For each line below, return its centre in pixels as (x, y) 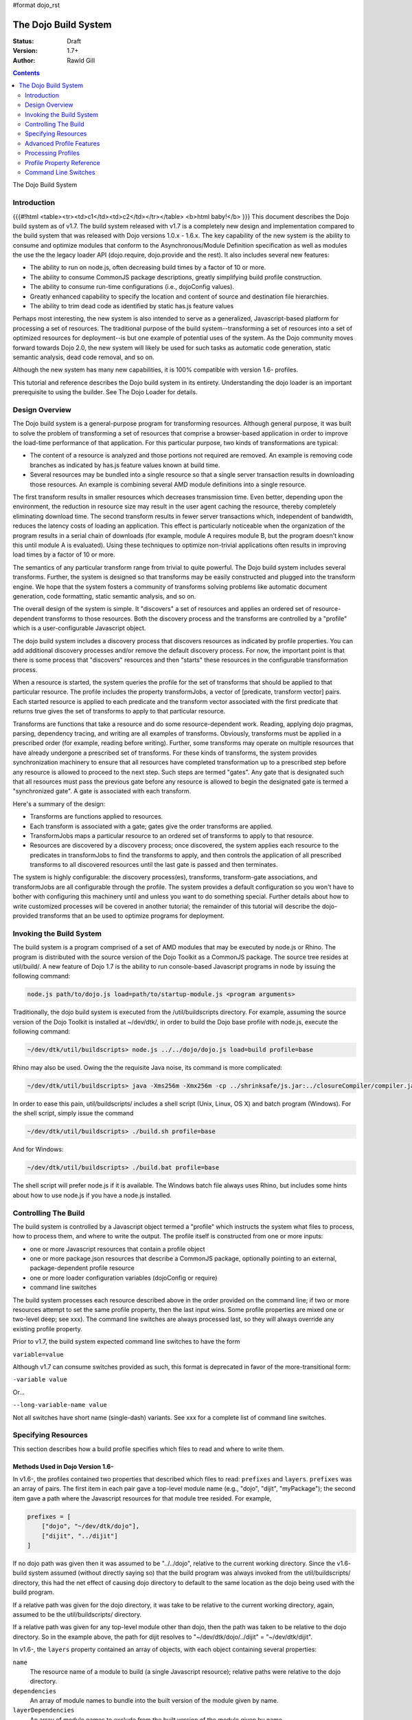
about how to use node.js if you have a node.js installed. (92, 1195)
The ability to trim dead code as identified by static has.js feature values (132, 306)
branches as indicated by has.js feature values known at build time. (125, 465)
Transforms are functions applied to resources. (96, 817)
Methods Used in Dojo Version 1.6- (63, 1466)
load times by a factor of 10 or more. (64, 555)
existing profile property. (47, 1329)
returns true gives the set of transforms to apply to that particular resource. (119, 711)
